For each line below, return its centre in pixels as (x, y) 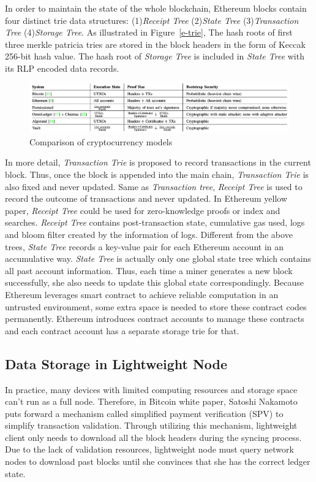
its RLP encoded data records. (62, 68)
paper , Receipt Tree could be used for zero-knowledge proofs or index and (143, 210)
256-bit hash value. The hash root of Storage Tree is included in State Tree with (155, 56)
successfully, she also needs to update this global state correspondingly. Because (154, 282)
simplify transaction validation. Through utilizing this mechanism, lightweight (151, 425)
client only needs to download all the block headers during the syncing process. (153, 437)
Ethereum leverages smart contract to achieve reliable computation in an (142, 294)
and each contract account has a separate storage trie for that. (122, 330)
